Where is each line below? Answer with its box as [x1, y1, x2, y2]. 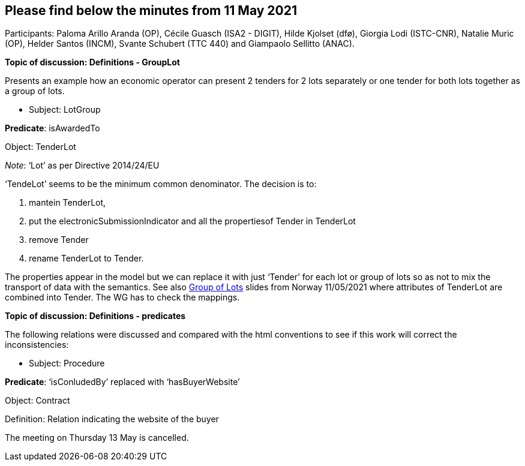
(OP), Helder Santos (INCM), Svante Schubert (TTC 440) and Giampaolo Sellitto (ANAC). [5, 38, 355, 49]
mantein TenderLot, [29, 197, 106, 208]
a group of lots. [5, 86, 65, 97]
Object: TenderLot [5, 142, 76, 152]
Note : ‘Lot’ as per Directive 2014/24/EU [5, 160, 160, 171]
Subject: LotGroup [29, 104, 101, 115]
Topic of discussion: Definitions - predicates [5, 311, 186, 321]
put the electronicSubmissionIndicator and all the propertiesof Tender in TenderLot [29, 216, 356, 227]
